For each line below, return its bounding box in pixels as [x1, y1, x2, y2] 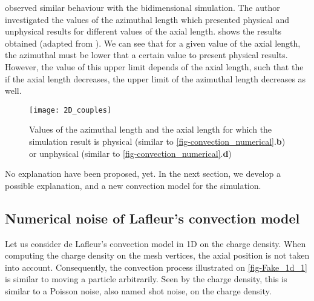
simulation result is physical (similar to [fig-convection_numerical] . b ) [29, 135, 286, 147]
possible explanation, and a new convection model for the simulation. [5, 179, 261, 191]
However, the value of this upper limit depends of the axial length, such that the [5, 60, 304, 73]
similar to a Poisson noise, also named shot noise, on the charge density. [5, 284, 272, 297]
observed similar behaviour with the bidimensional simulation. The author [5, 1, 280, 13]
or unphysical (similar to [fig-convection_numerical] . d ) [29, 147, 232, 159]
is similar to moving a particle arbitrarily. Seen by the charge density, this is [5, 273, 287, 285]
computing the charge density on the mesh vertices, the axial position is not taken [5, 249, 310, 262]
